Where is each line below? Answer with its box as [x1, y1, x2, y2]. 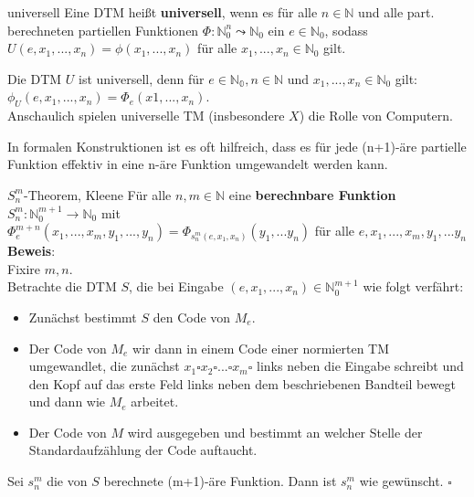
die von [47, 471, 88, 491]
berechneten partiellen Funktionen [7, 20, 199, 39]
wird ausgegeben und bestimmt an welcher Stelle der [127, 422, 423, 441]
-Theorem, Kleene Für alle [23, 185, 172, 204]
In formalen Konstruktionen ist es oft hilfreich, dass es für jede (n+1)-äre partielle [7, 136, 467, 155]
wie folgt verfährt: [363, 277, 464, 296]
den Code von [153, 307, 231, 326]
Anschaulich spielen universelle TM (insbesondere [7, 106, 285, 125]
